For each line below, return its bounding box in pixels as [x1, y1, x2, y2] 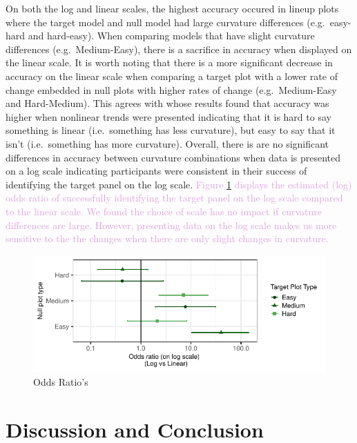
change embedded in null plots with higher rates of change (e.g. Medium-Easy [6, 82, 337, 97]
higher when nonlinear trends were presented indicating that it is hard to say [6, 109, 331, 124]
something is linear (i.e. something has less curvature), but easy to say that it [6, 123, 336, 137]
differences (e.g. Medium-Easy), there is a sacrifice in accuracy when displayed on [6, 41, 352, 56]
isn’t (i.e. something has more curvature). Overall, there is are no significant [6, 136, 329, 150]
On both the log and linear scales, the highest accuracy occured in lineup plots [6, 1, 339, 15]
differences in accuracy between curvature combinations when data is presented [6, 150, 341, 164]
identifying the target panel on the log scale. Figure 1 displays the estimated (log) [6, 177, 352, 191]
